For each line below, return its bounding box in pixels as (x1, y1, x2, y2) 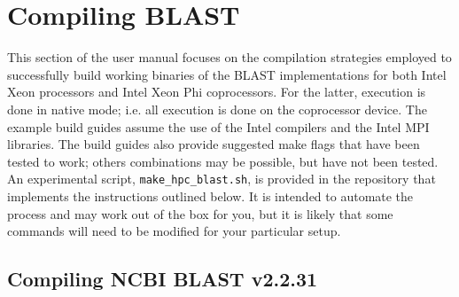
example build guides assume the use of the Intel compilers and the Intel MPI (7, 117, 430, 136)
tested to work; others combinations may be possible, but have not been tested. (7, 152, 439, 170)
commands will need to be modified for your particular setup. (7, 222, 341, 240)
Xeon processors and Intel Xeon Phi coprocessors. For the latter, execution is (7, 82, 426, 101)
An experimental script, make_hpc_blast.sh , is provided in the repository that (7, 169, 436, 188)
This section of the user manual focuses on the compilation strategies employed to (7, 48, 452, 66)
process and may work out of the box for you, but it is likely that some (7, 204, 393, 223)
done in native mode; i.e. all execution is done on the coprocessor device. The (7, 99, 427, 118)
